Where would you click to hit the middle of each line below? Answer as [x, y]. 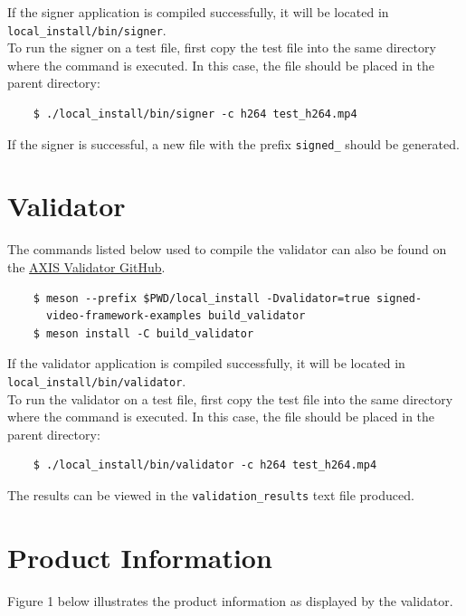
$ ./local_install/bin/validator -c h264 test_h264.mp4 [205, 465]
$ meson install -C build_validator [143, 333]
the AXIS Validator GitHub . [86, 267]
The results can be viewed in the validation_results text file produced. [211, 495]
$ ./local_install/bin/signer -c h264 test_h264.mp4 [195, 114]
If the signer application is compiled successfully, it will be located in [198, 12]
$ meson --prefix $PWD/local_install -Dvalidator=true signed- [228, 298]
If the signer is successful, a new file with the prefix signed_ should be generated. [233, 143]
